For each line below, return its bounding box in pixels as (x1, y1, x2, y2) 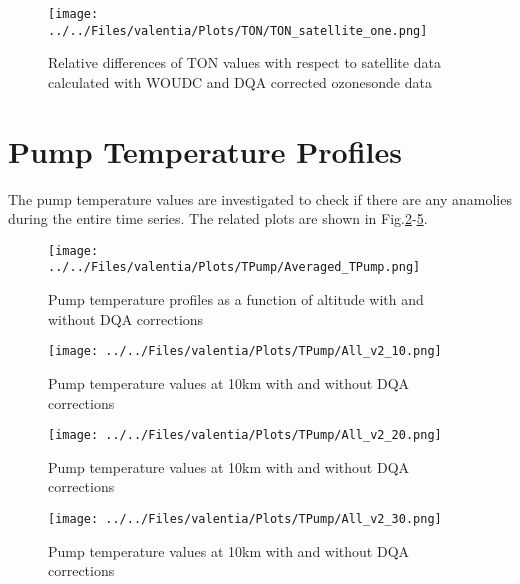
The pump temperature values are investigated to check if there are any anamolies (8, 188, 512, 209)
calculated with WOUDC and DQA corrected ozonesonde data (48, 71, 432, 92)
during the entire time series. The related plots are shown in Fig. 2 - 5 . (8, 208, 428, 229)
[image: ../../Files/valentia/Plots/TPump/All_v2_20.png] (48, 428, 442, 443)
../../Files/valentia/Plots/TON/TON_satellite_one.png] (48, 23, 428, 38)
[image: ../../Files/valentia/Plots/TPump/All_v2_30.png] (48, 512, 442, 526)
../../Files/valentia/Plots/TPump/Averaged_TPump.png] (48, 260, 421, 275)
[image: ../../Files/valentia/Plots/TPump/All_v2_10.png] (48, 344, 442, 359)
